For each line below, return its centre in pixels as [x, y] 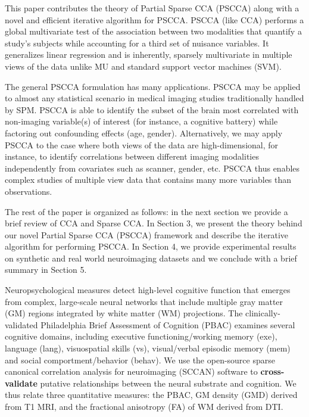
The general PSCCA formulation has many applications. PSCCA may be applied [153, 86]
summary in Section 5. [46, 270]
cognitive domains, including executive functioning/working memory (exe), [141, 336]
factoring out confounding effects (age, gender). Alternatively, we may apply [144, 133]
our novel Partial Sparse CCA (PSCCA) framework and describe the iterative [147, 234]
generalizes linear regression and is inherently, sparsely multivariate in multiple [149, 55]
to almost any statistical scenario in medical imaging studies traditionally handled [154, 98]
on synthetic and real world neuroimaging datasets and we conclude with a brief [151, 258]
